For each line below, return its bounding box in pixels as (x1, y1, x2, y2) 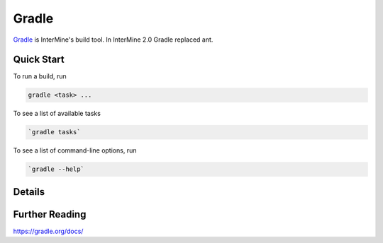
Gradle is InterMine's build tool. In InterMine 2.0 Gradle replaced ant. (13, 35, 213, 44)
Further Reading (13, 208, 87, 220)
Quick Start (13, 54, 65, 66)
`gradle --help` (28, 165, 85, 173)
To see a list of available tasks (13, 109, 101, 118)
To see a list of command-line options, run (13, 146, 137, 155)
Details (13, 186, 45, 198)
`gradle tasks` (28, 128, 81, 136)
